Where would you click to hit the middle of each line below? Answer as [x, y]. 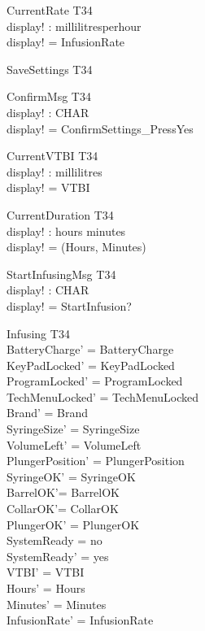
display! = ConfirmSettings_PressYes [100, 128]
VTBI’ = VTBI [46, 572]
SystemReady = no [55, 540]
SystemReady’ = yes [58, 556]
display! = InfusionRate [66, 42]
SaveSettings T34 [50, 69]
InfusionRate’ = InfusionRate [80, 620]
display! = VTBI [48, 187]
